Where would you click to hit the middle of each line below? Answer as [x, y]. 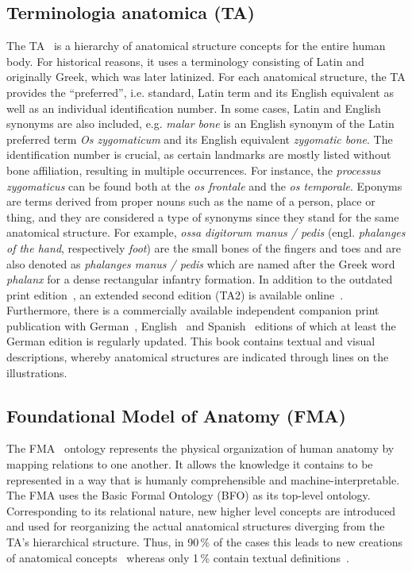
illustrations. [37, 372]
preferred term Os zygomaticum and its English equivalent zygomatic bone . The [200, 139]
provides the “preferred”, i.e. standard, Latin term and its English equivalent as [200, 92]
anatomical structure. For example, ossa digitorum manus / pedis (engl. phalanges [206, 232]
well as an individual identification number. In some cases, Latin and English [194, 108]
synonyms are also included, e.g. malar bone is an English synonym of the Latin [200, 123]
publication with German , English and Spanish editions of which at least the [201, 325]
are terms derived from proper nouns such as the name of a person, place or [191, 201]
